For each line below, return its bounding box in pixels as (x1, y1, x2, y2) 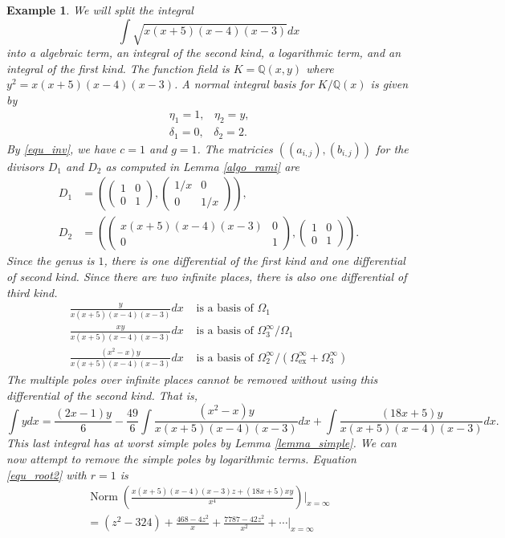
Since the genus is (6, 252, 95, 269)
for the (376, 140, 409, 157)
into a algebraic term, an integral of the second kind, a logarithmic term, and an (6, 43, 401, 60)
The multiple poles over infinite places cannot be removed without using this (6, 371, 378, 388)
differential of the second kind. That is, (6, 386, 198, 403)
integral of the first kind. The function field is (6, 59, 230, 76)
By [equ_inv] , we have (6, 140, 116, 157)
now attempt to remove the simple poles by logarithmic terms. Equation (6, 450, 356, 467)
